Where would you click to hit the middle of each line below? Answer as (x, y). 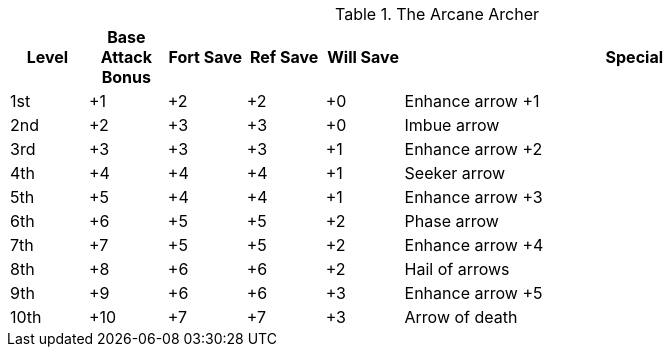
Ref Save (284, 57)
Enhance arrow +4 (474, 245)
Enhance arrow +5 (473, 293)
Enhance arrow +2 (473, 149)
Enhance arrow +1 (472, 101)
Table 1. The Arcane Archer (437, 14)
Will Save (363, 57)
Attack (126, 57)
